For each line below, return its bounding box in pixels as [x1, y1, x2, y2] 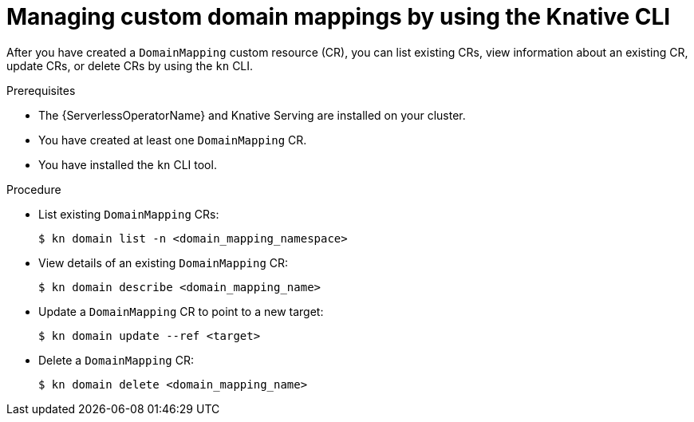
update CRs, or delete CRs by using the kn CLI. [6, 58, 254, 73]
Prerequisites [6, 83, 76, 97]
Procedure [6, 182, 61, 196]
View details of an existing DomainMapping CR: [38, 255, 289, 270]
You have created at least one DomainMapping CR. [38, 132, 307, 147]
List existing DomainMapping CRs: [38, 207, 219, 221]
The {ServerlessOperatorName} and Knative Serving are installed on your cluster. [38, 108, 466, 122]
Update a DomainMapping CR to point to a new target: [38, 304, 324, 318]
